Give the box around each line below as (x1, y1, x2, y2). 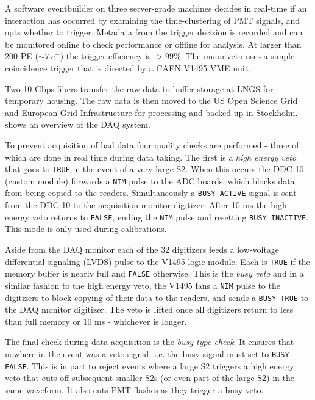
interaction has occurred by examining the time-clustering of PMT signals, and (5, 13, 300, 26)
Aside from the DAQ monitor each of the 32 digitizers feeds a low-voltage (5, 242, 280, 255)
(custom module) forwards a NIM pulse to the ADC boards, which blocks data (5, 174, 295, 187)
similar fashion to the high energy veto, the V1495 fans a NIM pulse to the (5, 278, 280, 291)
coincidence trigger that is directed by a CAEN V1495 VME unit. (5, 61, 251, 74)
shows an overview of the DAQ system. (5, 118, 150, 131)
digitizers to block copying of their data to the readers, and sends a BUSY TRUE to (5, 291, 309, 304)
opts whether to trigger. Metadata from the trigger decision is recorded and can (5, 26, 303, 38)
